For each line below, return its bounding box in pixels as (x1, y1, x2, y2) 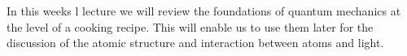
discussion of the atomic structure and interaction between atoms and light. (7, 34, 384, 51)
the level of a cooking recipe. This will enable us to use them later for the (7, 18, 374, 35)
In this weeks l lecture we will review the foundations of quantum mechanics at (7, 2, 401, 19)
